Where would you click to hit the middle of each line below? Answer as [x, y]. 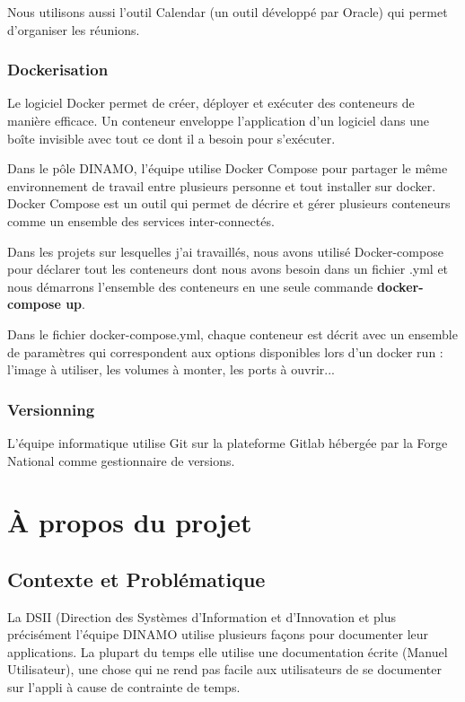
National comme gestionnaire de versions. [121, 460]
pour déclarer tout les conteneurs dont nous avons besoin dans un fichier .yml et [228, 269]
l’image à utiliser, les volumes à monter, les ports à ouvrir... [171, 369]
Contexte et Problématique [136, 579]
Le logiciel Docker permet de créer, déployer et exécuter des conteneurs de [211, 103]
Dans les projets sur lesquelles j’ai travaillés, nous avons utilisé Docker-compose [225, 251]
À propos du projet [130, 522]
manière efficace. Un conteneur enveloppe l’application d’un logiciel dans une [218, 120]
